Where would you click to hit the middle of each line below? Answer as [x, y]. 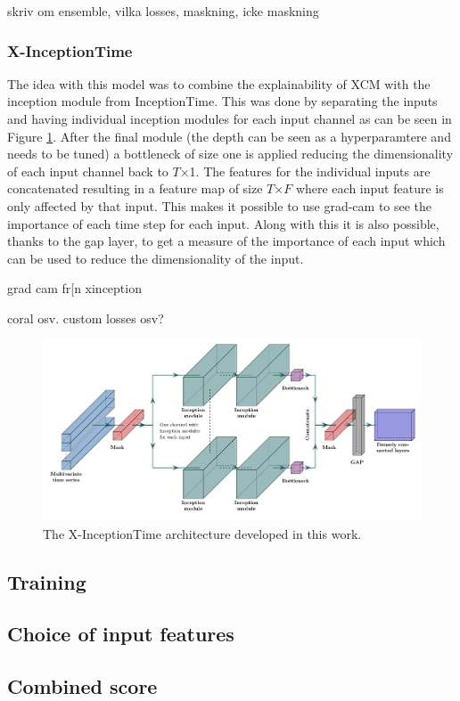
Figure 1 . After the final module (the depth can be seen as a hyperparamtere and [229, 136]
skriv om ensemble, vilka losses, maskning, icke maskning [163, 11]
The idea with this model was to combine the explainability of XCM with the [219, 83]
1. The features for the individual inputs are [310, 171]
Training [47, 581]
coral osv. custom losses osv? [86, 318]
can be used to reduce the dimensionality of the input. [156, 258]
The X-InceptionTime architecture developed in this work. [202, 533]
